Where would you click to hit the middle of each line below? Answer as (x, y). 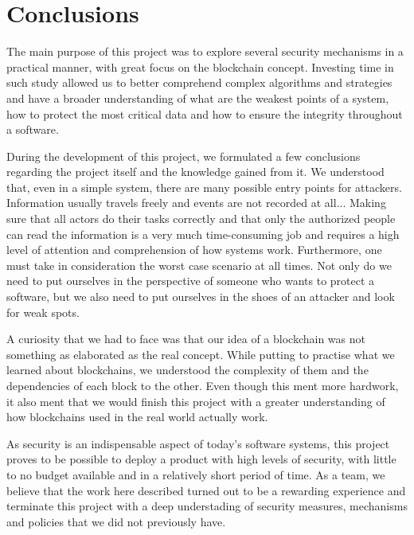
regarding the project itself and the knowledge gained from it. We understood (195, 172)
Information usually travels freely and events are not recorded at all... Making (196, 203)
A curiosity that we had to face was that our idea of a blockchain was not (186, 339)
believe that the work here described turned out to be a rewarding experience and (206, 490)
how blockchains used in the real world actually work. (137, 417)
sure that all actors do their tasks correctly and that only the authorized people (201, 219)
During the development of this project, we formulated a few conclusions (184, 156)
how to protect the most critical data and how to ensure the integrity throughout (205, 113)
